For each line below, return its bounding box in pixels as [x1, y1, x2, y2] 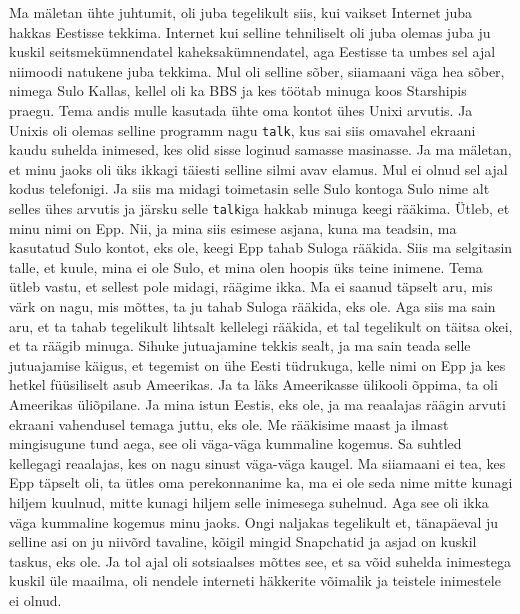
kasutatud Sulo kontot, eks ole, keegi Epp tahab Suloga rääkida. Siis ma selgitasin [9, 237, 513, 258]
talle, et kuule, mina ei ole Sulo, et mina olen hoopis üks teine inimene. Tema [9, 256, 483, 277]
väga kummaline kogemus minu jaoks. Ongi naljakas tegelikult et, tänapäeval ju [9, 511, 499, 532]
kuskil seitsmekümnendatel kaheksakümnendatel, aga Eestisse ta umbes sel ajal [9, 41, 496, 62]
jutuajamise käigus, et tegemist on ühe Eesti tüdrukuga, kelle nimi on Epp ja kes [9, 354, 506, 375]
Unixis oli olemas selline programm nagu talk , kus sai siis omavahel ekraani [9, 119, 476, 140]
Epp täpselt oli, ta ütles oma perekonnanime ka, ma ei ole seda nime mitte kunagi [9, 472, 513, 493]
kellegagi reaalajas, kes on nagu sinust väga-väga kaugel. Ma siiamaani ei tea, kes [9, 452, 506, 473]
